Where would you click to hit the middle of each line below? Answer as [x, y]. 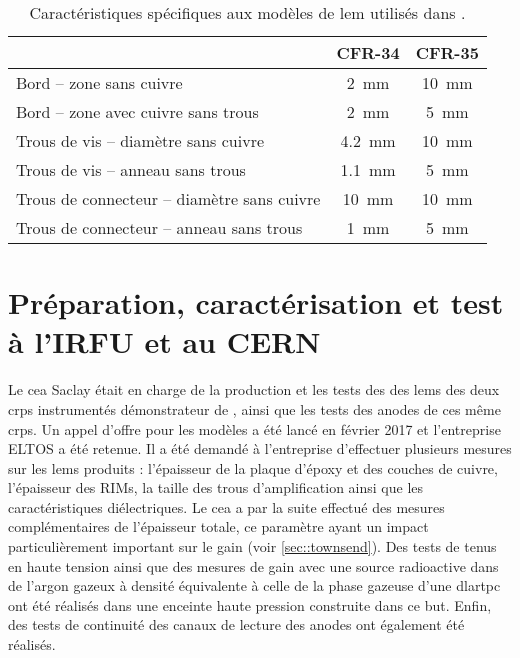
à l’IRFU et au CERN [164, 341]
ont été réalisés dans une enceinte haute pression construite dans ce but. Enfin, [250, 604]
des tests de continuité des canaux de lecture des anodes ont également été [236, 624]
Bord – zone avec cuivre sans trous [137, 111]
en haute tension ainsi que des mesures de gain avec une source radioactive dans [253, 565]
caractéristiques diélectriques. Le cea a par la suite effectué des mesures [226, 506]
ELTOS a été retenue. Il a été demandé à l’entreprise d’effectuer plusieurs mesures [260, 448]
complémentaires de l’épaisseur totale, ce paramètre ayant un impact [218, 526]
